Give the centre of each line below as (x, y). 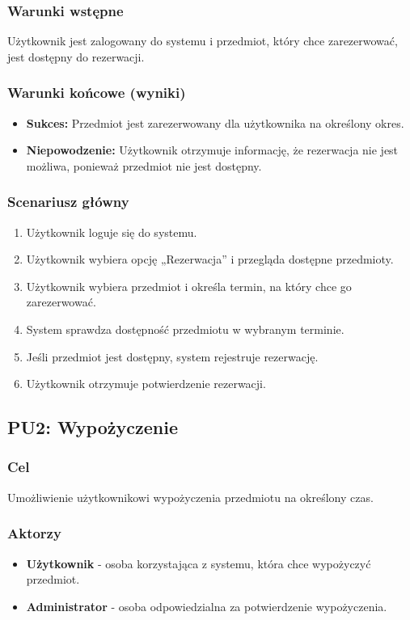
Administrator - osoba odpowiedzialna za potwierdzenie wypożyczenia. (207, 606)
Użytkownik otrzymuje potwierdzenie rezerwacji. (146, 384)
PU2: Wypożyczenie (93, 427)
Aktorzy (34, 533)
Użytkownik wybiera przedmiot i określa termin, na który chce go (189, 286)
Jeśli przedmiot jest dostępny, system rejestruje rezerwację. (172, 356)
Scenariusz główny (68, 202)
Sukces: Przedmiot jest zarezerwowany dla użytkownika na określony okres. (215, 122)
